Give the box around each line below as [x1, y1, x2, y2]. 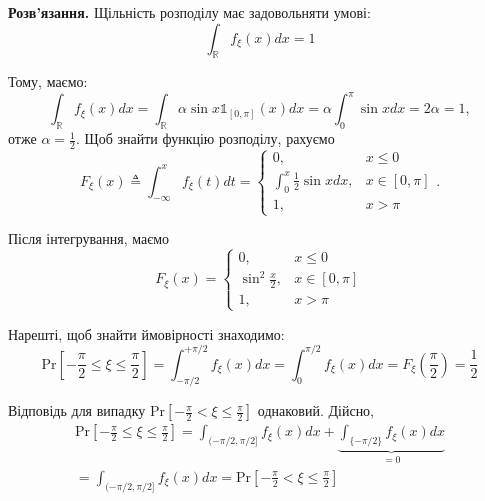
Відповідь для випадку [8, 400, 146, 421]
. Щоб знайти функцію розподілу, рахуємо [76, 128, 335, 149]
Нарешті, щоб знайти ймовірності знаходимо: [8, 323, 285, 344]
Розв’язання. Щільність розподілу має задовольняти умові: [8, 2, 371, 22]
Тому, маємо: [8, 71, 88, 92]
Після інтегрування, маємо [8, 228, 170, 249]
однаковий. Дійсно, [257, 400, 375, 421]
